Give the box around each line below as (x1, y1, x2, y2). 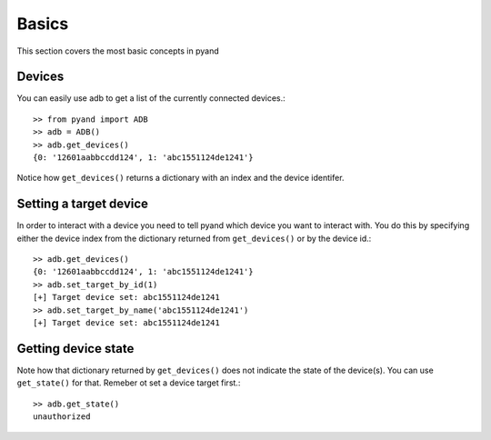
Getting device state (16, 341, 135, 356)
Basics (16, 14, 69, 34)
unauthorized (33, 412, 91, 422)
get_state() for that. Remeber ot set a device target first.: (16, 377, 241, 388)
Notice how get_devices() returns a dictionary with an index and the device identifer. (16, 173, 345, 184)
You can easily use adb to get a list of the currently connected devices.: (16, 93, 286, 104)
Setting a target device (16, 196, 149, 212)
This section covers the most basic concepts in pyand (16, 45, 220, 56)
